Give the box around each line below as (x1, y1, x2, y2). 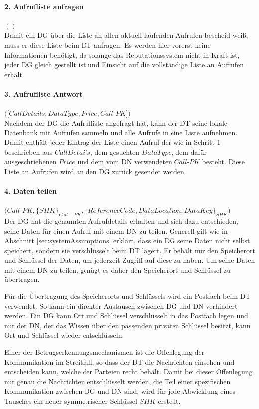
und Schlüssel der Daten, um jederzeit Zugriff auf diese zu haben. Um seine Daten (4, 255, 255, 265)
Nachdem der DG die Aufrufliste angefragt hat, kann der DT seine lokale (4, 117, 228, 128)
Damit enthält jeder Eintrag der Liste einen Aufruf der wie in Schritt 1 (4, 136, 221, 147)
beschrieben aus (4, 146, 53, 157)
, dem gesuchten (90, 146, 139, 157)
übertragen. (4, 274, 40, 284)
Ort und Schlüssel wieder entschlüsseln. (4, 330, 124, 340)
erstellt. (158, 396, 181, 406)
